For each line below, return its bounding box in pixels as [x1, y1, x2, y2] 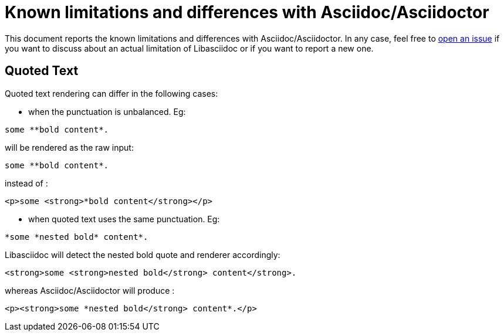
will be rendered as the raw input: [5, 142, 134, 152]
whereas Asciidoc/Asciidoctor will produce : [5, 285, 175, 296]
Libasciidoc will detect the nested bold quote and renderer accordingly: [5, 249, 280, 260]
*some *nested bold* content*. [5, 232, 148, 242]
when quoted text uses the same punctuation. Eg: [28, 213, 220, 224]
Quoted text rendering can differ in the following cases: [5, 88, 218, 99]
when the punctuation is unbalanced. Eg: [28, 106, 186, 117]
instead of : [5, 178, 48, 188]
